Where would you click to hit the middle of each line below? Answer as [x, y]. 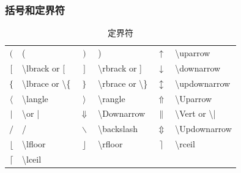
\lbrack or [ [44, 68]
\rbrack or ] [120, 68]
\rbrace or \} [123, 83]
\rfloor [110, 144]
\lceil [32, 159]
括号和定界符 [35, 9]
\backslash [118, 129]
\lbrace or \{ [46, 83]
